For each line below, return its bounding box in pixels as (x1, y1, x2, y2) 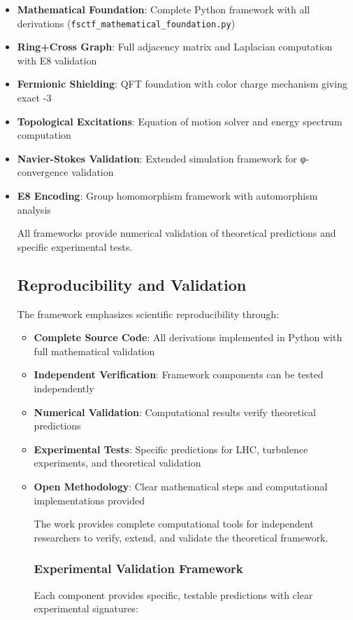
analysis (17, 202, 51, 216)
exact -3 (17, 90, 52, 105)
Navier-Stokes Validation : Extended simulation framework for (17, 151, 297, 165)
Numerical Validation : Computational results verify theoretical (34, 404, 316, 419)
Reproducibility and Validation (17, 273, 247, 295)
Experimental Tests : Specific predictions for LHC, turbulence (34, 441, 308, 456)
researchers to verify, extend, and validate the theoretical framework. (34, 530, 329, 544)
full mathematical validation (34, 343, 155, 358)
